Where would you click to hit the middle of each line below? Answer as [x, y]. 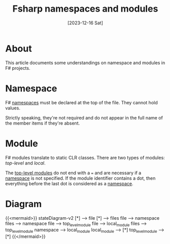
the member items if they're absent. [43, 123]
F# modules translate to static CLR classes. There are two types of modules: [85, 157]
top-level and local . [25, 163]
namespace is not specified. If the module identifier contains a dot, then [80, 178]
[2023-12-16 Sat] [85, 23]
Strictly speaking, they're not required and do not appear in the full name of [84, 117]
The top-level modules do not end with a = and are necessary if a [73, 173]
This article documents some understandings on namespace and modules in [85, 63]
